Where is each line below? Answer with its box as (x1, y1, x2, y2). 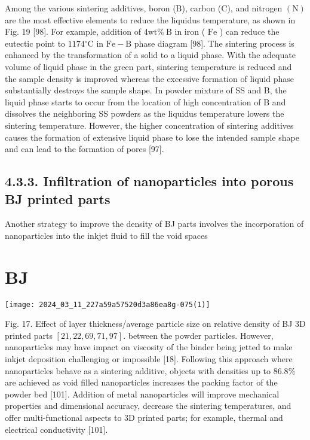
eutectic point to (5, 37, 66, 49)
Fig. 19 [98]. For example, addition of (5, 25, 141, 38)
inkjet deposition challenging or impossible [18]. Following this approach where (5, 353, 293, 365)
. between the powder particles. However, (123, 329, 274, 341)
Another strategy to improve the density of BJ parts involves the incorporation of (5, 217, 304, 230)
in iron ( (174, 25, 205, 38)
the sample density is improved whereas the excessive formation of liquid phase (5, 72, 294, 84)
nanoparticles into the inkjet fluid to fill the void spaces (5, 229, 208, 241)
